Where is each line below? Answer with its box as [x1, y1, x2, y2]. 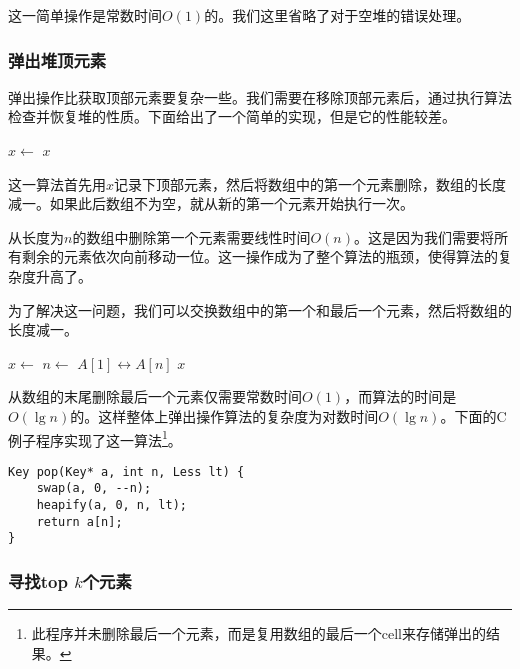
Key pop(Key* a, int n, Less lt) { [8, 464, 245, 479]
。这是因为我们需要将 [353, 226, 494, 247]
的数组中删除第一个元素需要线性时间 [72, 226, 311, 247]
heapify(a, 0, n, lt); [36, 498, 187, 513]
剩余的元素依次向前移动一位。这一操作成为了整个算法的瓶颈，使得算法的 [21, 246, 498, 267]
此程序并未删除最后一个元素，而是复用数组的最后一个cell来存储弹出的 [31, 623, 487, 644]
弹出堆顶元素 [8, 47, 107, 72]
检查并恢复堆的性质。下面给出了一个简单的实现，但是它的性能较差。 [8, 106, 456, 127]
